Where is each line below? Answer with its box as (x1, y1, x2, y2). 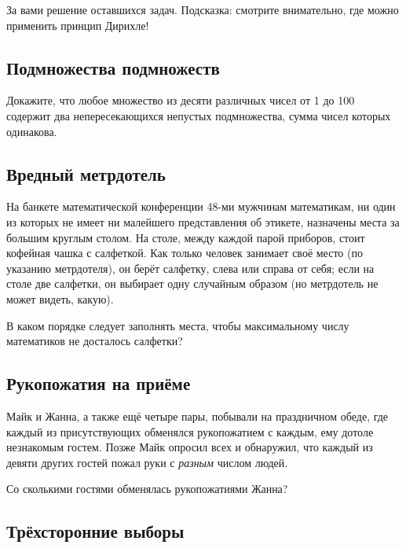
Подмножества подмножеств (6, 55, 220, 79)
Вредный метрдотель (6, 161, 166, 186)
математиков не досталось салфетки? (6, 333, 183, 349)
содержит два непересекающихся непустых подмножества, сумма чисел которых (6, 107, 391, 123)
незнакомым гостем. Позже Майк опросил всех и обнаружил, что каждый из (6, 439, 373, 455)
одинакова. (6, 123, 57, 139)
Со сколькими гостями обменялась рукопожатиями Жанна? (6, 480, 288, 497)
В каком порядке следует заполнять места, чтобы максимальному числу (6, 317, 349, 333)
